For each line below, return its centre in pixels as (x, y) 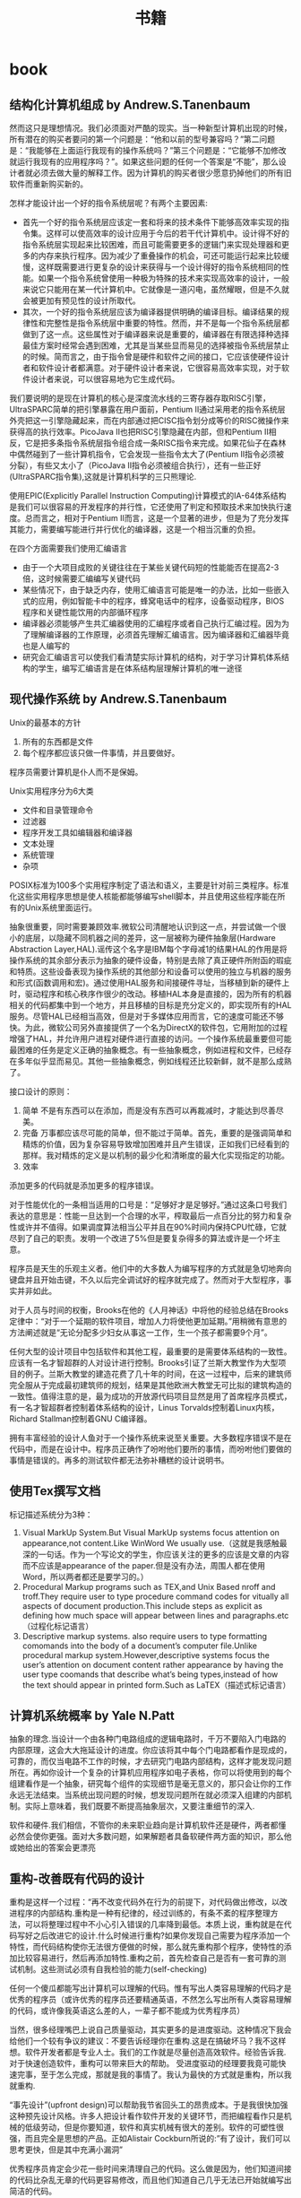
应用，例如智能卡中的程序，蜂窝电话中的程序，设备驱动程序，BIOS (161, 601)
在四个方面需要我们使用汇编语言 (68, 548)
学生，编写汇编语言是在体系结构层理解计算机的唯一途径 (140, 668)
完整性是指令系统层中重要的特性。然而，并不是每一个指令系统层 (164, 323)
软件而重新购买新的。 (48, 184)
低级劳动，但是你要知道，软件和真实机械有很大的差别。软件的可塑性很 (154, 2127)
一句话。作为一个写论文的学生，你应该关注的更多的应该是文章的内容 (163, 1554)
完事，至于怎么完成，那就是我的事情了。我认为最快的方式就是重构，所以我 (154, 2075)
